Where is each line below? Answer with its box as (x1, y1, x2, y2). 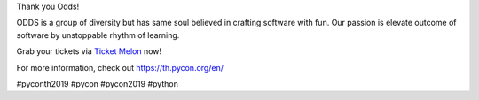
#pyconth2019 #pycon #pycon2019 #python (16, 78, 179, 88)
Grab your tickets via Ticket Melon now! (16, 46, 162, 57)
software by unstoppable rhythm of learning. (16, 29, 180, 40)
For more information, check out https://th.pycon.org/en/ (16, 62, 224, 73)
